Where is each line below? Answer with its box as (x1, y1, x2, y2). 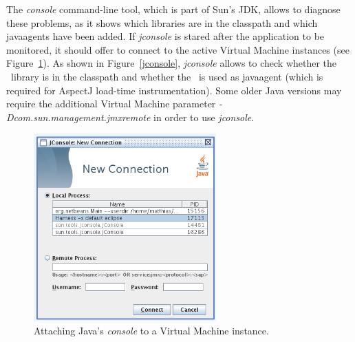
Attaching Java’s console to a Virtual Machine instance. (34, 323, 269, 338)
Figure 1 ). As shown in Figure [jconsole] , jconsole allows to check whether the (6, 56, 337, 70)
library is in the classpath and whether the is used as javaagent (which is (10, 69, 323, 83)
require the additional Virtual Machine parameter (6, 96, 216, 111)
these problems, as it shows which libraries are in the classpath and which (6, 15, 318, 30)
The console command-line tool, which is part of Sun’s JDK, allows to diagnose (6, 2, 341, 16)
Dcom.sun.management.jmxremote (6, 109, 151, 124)
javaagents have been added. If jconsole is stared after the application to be (6, 29, 325, 43)
